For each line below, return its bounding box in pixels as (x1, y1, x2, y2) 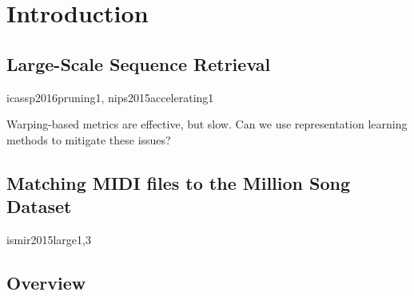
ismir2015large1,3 (6, 231, 91, 247)
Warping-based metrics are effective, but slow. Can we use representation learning (6, 116, 408, 132)
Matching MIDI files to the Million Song (6, 170, 351, 195)
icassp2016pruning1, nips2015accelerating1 (6, 89, 214, 105)
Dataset (6, 194, 72, 219)
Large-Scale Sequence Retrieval (6, 51, 271, 76)
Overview (6, 270, 86, 294)
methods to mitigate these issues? (6, 131, 171, 148)
